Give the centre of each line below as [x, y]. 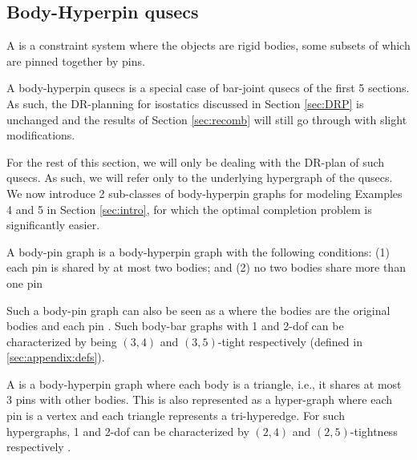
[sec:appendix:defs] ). [56, 357]
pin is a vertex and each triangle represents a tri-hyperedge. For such [176, 416]
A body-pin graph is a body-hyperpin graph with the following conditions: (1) [198, 251]
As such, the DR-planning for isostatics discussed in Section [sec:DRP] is [185, 103]
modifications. [41, 135]
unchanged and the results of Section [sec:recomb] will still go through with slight [207, 119]
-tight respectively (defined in [290, 341]
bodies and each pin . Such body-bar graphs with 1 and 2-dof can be [175, 326]
